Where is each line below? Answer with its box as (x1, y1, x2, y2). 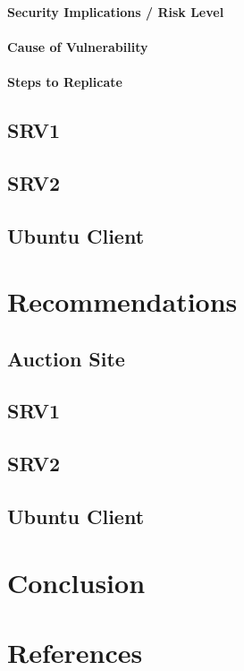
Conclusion (7, 563, 146, 600)
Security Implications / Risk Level (7, 2, 224, 21)
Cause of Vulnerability (7, 37, 148, 56)
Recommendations (7, 283, 238, 320)
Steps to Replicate (7, 72, 122, 90)
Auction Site (7, 344, 125, 372)
